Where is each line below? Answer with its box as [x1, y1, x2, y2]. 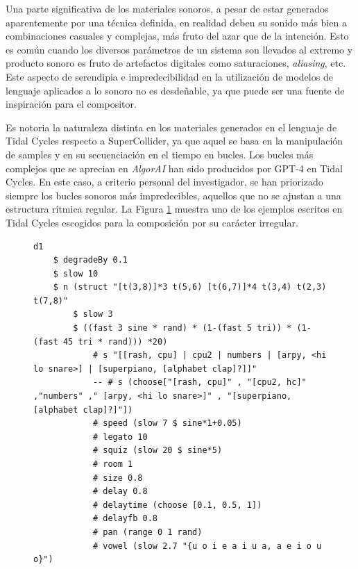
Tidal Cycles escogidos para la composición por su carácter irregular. [6, 215, 298, 229]
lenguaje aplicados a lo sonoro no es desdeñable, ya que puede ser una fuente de [6, 83, 345, 97]
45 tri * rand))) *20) [62, 336, 168, 347]
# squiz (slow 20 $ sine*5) [92, 445, 223, 456]
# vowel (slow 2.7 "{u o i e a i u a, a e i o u [92, 541, 322, 551]
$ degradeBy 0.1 [53, 255, 128, 265]
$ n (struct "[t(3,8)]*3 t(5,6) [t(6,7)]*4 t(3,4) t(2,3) [53, 282, 327, 292]
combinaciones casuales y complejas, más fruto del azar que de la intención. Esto [6, 28, 349, 43]
